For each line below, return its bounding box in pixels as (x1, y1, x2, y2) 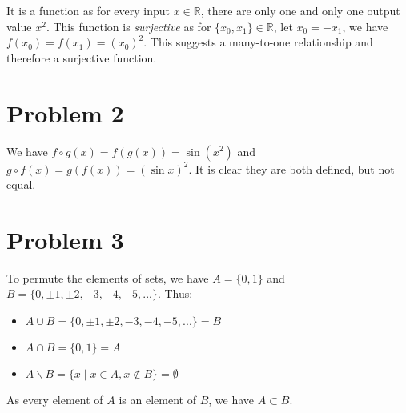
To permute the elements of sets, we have (6, 269, 209, 286)
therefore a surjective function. (6, 49, 157, 66)
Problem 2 (6, 96, 124, 129)
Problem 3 (6, 223, 124, 255)
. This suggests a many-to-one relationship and (143, 34, 373, 50)
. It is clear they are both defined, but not (188, 160, 395, 177)
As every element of (6, 391, 103, 407)
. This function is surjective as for (46, 18, 211, 34)
